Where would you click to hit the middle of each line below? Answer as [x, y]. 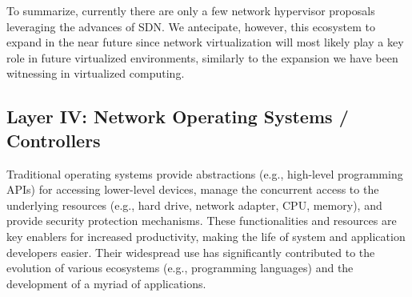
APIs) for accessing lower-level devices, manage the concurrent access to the [193, 189]
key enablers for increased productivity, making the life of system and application [206, 236]
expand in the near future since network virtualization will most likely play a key [205, 42]
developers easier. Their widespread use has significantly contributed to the [191, 252]
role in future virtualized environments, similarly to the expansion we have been [202, 57]
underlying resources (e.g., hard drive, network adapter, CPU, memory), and [194, 205]
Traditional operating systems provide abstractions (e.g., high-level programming [205, 173]
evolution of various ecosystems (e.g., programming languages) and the [180, 268]
